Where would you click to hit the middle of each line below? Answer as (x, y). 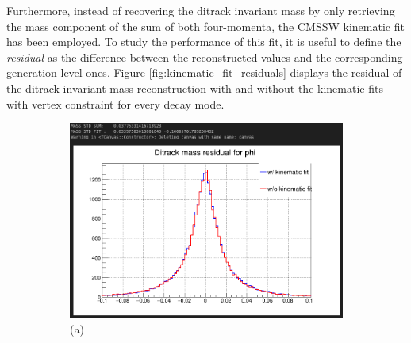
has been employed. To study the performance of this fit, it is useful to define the (204, 42)
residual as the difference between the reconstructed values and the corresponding (205, 57)
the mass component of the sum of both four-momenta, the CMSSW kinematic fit (205, 26)
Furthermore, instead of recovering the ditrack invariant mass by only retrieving (201, 10)
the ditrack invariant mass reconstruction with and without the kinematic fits (195, 88)
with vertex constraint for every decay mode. (115, 103)
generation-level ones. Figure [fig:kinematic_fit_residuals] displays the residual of (204, 72)
